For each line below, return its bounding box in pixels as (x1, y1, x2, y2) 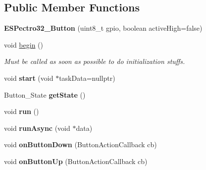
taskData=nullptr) (59, 72, 115, 83)
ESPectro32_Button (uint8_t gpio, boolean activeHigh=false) (4, 23, 203, 33)
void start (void (4, 72, 53, 83)
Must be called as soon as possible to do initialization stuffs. (4, 56, 185, 66)
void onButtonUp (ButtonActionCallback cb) (4, 156, 148, 166)
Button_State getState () (4, 89, 86, 100)
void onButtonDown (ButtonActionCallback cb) (4, 139, 157, 150)
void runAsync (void (4, 122, 70, 133)
